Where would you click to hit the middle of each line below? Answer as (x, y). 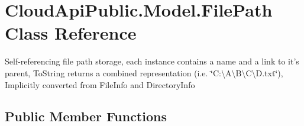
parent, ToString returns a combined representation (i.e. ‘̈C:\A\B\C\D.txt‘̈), (144, 72)
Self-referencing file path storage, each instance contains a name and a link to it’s (152, 61)
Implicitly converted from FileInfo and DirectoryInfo (100, 84)
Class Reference (71, 33)
